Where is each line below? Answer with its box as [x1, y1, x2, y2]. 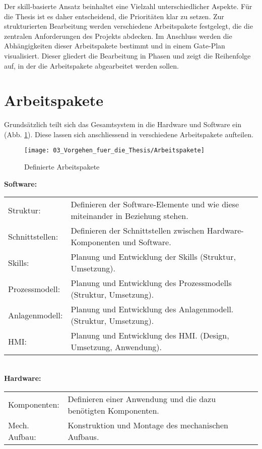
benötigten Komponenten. [68, 404, 159, 416]
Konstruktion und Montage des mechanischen [68, 419, 228, 431]
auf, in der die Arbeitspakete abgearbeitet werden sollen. [4, 60, 179, 71]
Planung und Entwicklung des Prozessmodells [71, 277, 232, 289]
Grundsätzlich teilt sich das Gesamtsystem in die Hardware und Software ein [4, 119, 241, 130]
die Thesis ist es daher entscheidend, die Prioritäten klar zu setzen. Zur [4, 11, 224, 21]
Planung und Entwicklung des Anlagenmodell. [71, 303, 234, 315]
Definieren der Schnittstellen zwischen [71, 224, 205, 237]
